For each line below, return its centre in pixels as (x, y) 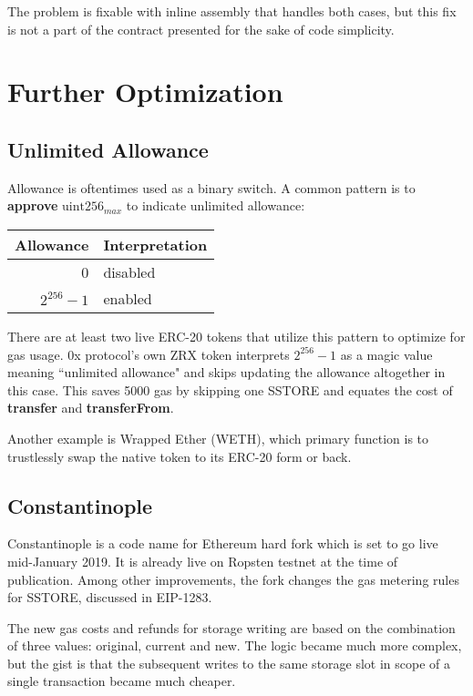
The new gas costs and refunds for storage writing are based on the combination (231, 627)
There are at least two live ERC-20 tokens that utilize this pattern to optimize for (236, 336)
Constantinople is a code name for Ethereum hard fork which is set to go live (223, 543)
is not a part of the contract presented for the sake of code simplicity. (201, 29)
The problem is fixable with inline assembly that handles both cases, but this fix (232, 11)
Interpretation (155, 244)
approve (33, 205)
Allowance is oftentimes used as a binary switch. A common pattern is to (211, 187)
